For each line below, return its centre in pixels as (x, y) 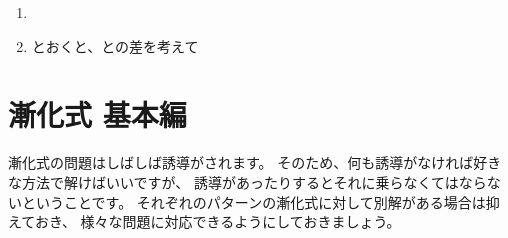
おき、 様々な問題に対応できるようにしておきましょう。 (217, 221)
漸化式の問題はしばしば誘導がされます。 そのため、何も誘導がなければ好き (255, 162)
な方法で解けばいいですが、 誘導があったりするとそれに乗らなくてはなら (247, 181)
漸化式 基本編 (97, 114)
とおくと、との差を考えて (115, 45)
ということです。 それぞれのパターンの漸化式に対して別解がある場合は (253, 201)
